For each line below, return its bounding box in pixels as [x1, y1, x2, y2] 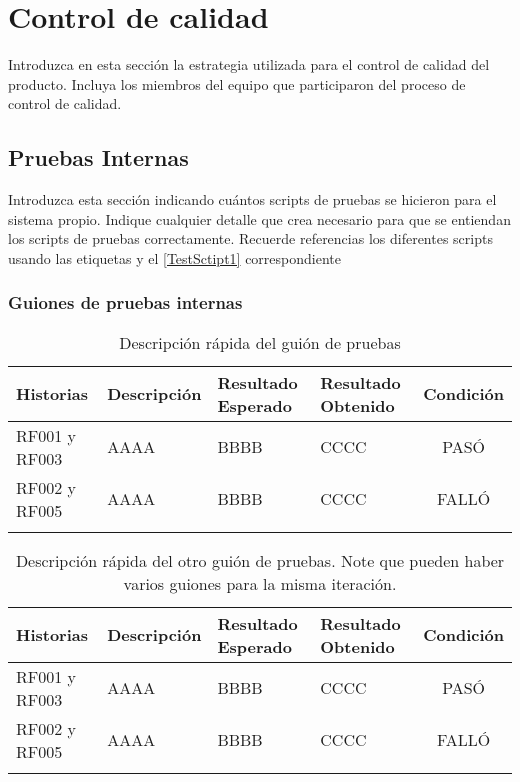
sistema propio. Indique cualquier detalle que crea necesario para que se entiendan [8, 208, 511, 229]
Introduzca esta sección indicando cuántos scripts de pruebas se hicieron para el [8, 189, 497, 210]
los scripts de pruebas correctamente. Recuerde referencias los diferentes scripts [8, 228, 493, 249]
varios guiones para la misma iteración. [123, 571, 397, 595]
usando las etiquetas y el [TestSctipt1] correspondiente [8, 247, 341, 268]
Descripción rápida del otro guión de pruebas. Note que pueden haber [15, 548, 505, 572]
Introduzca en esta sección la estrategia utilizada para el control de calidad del [8, 54, 490, 75]
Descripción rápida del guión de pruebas [119, 330, 401, 354]
